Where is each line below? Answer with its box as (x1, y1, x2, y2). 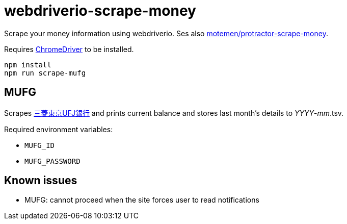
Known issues (4, 174, 77, 187)
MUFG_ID (24, 141, 55, 150)
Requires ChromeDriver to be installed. (4, 44, 134, 54)
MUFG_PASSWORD (24, 157, 81, 165)
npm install (4, 60, 51, 69)
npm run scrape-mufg (4, 68, 86, 77)
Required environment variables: (4, 125, 113, 134)
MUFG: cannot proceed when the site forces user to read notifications (24, 195, 259, 205)
